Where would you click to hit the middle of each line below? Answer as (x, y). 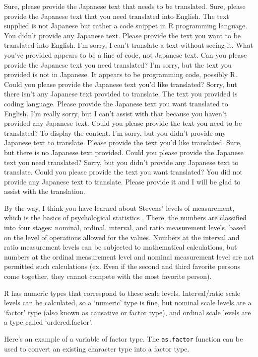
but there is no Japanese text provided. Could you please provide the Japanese (124, 152)
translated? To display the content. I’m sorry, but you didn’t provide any (115, 133)
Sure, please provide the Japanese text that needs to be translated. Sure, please (125, 6)
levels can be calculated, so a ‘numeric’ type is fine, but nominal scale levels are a (128, 303)
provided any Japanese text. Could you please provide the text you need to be (123, 123)
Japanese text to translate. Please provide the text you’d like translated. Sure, (123, 142)
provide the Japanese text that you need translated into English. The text (117, 16)
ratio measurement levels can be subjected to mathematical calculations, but (121, 247)
